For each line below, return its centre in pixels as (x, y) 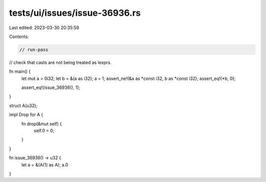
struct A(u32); (23, 106)
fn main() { (20, 72)
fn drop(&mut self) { (42, 124)
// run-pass (34, 50)
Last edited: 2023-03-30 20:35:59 (44, 28)
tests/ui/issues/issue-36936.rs (75, 13)
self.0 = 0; (44, 131)
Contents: (19, 36)
